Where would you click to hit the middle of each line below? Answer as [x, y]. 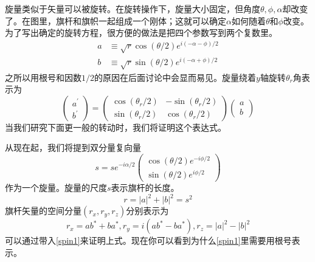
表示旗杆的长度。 [145, 188]
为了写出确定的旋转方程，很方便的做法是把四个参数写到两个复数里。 [141, 33]
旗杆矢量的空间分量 [43, 211]
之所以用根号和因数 [43, 77]
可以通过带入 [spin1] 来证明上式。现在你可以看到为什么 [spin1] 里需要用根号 [148, 240]
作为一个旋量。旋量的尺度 [56, 188]
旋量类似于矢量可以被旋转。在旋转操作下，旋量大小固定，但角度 [133, 9]
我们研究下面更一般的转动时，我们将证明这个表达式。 [119, 127]
